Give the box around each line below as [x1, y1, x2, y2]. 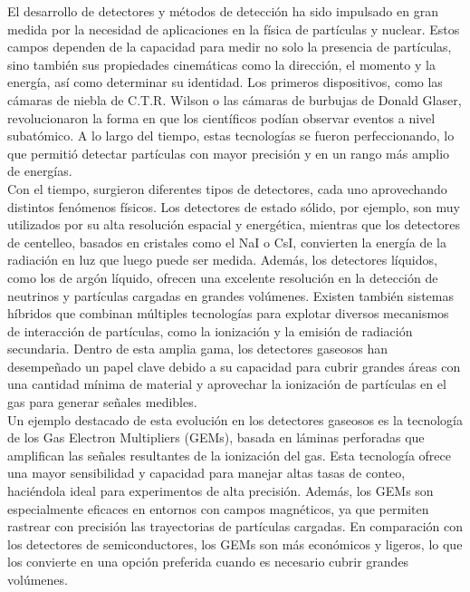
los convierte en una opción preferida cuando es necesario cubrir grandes [7, 552, 409, 571]
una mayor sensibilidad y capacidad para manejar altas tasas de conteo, [7, 463, 406, 482]
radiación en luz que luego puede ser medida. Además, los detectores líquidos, [7, 250, 437, 269]
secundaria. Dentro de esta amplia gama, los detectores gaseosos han [7, 339, 388, 358]
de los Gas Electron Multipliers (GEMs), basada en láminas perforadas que [7, 428, 425, 447]
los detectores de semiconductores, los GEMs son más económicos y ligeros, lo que [7, 534, 463, 553]
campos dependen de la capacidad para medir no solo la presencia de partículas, [7, 37, 452, 56]
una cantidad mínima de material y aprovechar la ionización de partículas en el [7, 374, 446, 393]
